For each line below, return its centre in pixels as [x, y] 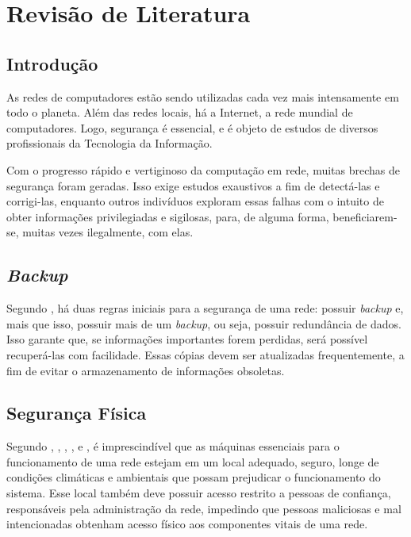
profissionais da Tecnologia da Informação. [109, 143]
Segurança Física [77, 413]
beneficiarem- [365, 216]
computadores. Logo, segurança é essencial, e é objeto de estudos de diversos [192, 127]
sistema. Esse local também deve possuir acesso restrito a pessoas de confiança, [199, 493]
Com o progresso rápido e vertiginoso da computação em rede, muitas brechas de [204, 169]
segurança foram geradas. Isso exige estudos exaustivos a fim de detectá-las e [193, 185]
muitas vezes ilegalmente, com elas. [108, 232]
